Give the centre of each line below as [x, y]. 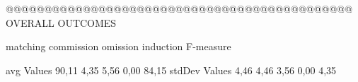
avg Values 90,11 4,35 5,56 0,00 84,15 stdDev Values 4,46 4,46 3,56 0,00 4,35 [171, 70]
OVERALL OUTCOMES [61, 22]
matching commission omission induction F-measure [119, 46]
